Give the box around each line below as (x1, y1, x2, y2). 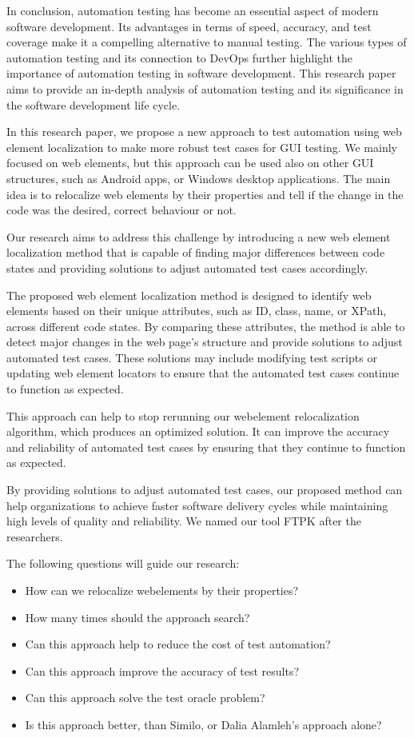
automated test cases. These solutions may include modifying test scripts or (6, 349, 377, 365)
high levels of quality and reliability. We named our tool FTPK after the (6, 513, 361, 529)
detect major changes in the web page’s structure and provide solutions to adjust (6, 333, 403, 350)
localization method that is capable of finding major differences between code (6, 244, 385, 261)
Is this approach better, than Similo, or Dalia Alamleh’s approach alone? (25, 716, 382, 732)
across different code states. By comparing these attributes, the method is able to (6, 317, 405, 334)
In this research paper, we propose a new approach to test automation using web (6, 123, 402, 140)
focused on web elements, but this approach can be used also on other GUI (6, 154, 374, 171)
